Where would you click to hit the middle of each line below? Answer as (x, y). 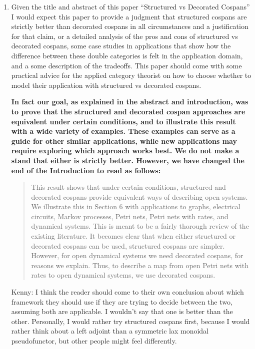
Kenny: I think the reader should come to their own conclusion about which (127, 292)
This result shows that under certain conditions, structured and (128, 187)
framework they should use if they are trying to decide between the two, (122, 301)
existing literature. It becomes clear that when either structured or (133, 236)
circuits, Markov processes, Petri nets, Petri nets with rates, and (130, 216)
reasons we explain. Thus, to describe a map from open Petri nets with (140, 265)
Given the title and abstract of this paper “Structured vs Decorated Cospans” (130, 6)
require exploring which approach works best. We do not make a (125, 151)
